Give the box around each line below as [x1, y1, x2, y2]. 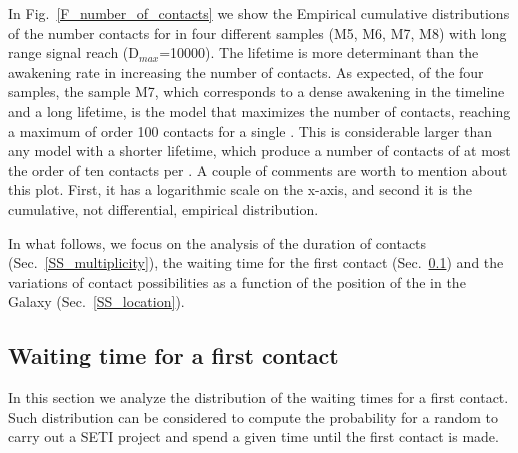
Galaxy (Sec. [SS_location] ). [8, 291, 185, 312]
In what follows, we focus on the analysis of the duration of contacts [8, 232, 427, 253]
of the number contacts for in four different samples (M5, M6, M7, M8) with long [8, 22, 507, 43]
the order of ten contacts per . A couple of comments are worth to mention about [8, 159, 508, 180]
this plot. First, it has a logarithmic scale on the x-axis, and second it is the [8, 179, 472, 200]
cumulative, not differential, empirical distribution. [8, 198, 319, 219]
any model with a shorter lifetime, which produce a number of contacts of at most [8, 140, 511, 161]
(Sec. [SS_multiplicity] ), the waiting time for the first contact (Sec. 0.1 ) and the [8, 252, 504, 273]
